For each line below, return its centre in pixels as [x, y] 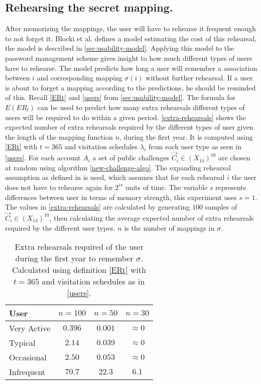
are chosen [234, 158]
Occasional [28, 357]
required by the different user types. [60, 227]
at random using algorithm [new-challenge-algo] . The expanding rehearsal [118, 167]
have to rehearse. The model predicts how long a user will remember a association [131, 68]
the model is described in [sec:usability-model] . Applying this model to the [120, 48]
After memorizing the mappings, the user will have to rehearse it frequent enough [130, 28]
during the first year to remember [74, 258]
